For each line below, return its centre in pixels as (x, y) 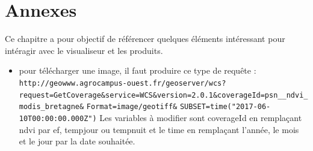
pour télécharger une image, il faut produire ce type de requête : (138, 70)
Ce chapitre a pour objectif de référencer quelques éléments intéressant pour (145, 39)
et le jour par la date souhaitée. (77, 141)
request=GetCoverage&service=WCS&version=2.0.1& (118, 95)
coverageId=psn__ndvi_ (263, 95)
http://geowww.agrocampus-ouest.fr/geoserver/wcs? (122, 83)
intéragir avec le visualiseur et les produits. (84, 50)
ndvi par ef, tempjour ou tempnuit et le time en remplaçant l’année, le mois (159, 129)
